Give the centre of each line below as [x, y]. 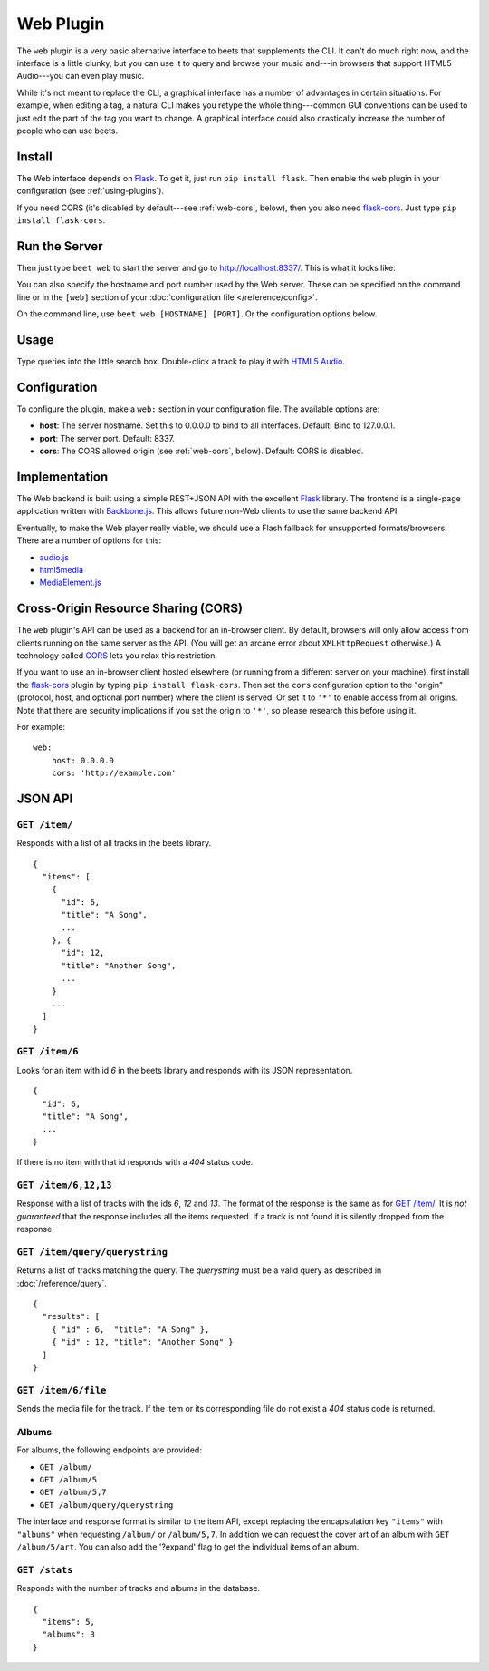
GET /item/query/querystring [92, 1252]
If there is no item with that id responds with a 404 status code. [135, 1162]
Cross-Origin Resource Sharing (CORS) [130, 609]
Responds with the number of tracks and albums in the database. [139, 1588]
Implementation [62, 476]
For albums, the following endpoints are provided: [110, 1450]
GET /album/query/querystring [106, 1505]
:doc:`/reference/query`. [62, 1283]
